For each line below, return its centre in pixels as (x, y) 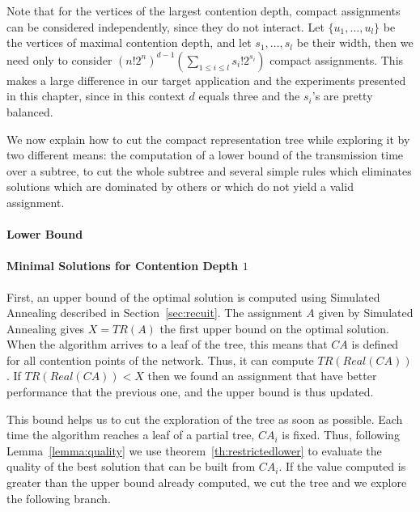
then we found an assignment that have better (262, 376)
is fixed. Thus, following (341, 435)
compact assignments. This (337, 59)
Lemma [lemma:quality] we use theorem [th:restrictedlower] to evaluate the (194, 450)
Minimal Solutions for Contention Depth (123, 266)
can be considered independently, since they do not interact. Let (165, 26)
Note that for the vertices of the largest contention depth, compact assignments (204, 11)
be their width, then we (355, 42)
